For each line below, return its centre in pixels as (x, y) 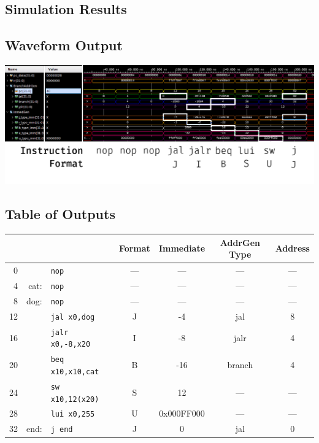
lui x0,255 (73, 414)
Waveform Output (64, 45)
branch (240, 365)
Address (292, 248)
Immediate (182, 248)
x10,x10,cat (75, 372)
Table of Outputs (60, 214)
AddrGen (240, 242)
